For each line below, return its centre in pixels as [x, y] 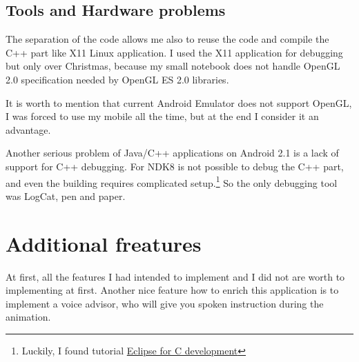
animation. [28, 317]
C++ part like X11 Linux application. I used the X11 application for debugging [174, 52]
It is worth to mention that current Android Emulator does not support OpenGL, [179, 102]
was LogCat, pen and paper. [66, 195]
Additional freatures [104, 243]
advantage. [28, 129]
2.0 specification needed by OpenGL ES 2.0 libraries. [117, 79]
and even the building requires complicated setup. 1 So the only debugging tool [172, 181]
